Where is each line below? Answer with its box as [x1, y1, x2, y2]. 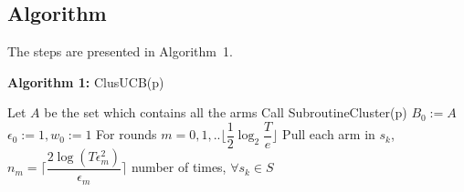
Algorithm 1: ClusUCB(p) [7, 72, 164, 91]
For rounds [96, 125, 157, 144]
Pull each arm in [282, 125, 375, 144]
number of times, [131, 157, 227, 177]
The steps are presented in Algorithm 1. [7, 42, 233, 61]
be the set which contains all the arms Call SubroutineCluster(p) [44, 103, 407, 122]
